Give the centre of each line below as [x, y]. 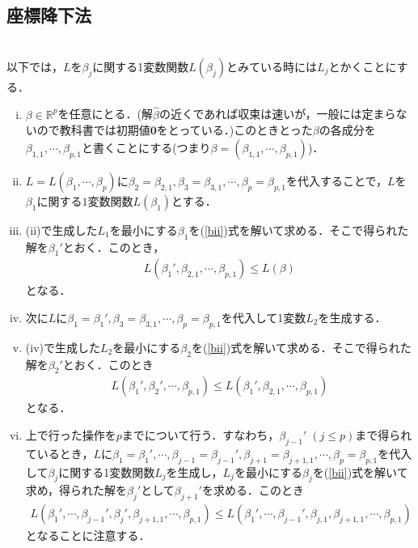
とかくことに [363, 66]
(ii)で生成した [61, 229]
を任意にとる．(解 [105, 114]
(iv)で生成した [63, 347]
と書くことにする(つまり [146, 147]
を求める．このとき [253, 490]
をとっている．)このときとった [234, 130]
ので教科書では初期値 [93, 130]
